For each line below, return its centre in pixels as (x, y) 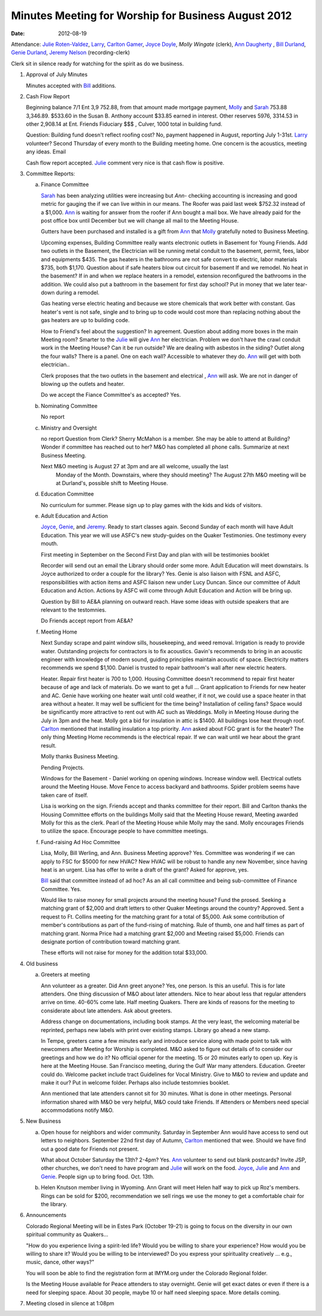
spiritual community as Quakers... (67, 1234)
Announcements (46, 1215)
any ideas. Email (46, 152)
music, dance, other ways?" (60, 1262)
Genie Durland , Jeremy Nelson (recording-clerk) (71, 52)
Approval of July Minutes (57, 75)
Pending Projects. (63, 767)
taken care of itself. (65, 795)
